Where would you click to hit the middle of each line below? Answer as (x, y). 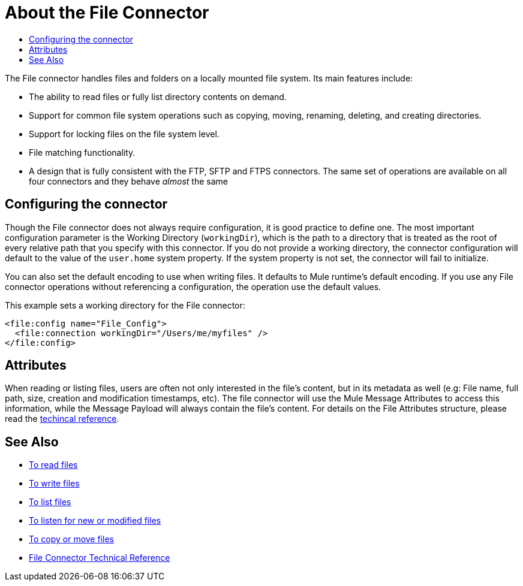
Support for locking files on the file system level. (124, 134)
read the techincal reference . (62, 419)
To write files (54, 484)
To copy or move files (71, 539)
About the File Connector (107, 13)
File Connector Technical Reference (100, 558)
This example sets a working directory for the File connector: (125, 305)
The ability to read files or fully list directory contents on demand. (158, 96)
